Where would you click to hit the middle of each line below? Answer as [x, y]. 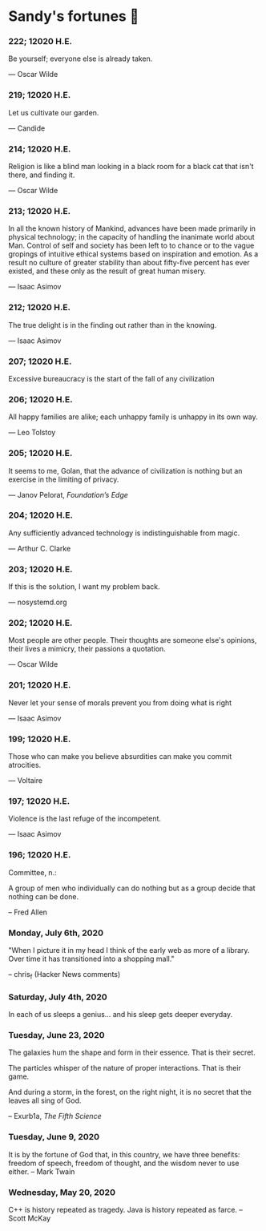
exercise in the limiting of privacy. [64, 479]
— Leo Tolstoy [32, 433]
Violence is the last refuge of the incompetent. [85, 819]
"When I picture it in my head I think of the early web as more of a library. [129, 950]
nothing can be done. [44, 896]
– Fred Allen [28, 912]
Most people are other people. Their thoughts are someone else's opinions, [133, 640]
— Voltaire [25, 781]
